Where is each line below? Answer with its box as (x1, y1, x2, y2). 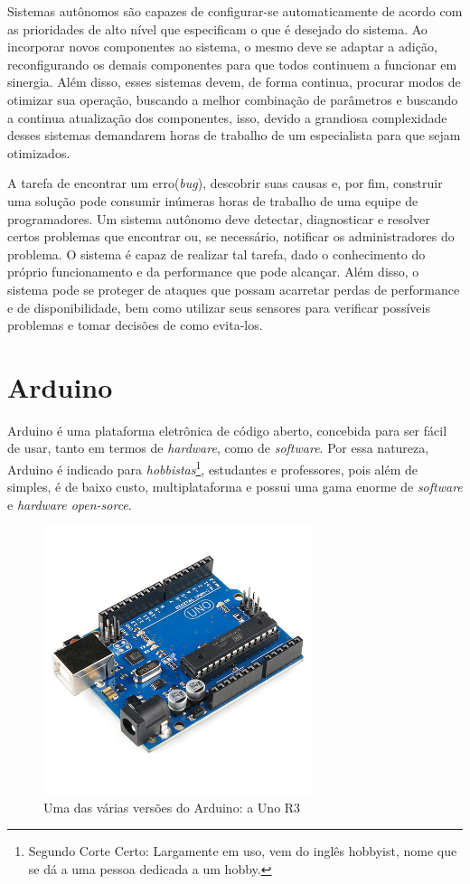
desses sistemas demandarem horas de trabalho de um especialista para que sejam (7, 126, 461, 145)
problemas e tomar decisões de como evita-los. (7, 315, 263, 334)
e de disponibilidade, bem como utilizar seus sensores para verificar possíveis (7, 297, 430, 316)
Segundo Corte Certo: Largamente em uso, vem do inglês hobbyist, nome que (28, 842, 457, 860)
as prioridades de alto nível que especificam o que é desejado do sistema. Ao (7, 19, 428, 38)
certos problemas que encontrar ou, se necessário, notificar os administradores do (7, 227, 455, 246)
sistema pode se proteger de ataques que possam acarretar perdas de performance (7, 279, 460, 298)
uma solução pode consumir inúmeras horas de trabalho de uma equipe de (7, 191, 418, 210)
